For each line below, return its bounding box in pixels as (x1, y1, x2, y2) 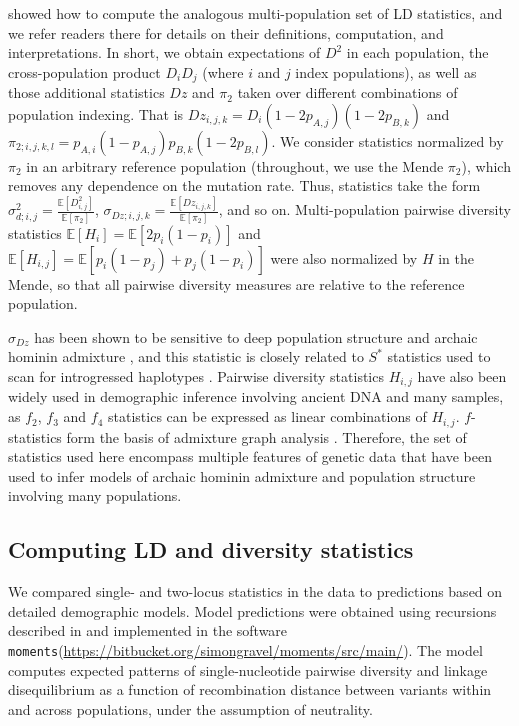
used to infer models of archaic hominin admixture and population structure (8, 465, 476, 486)
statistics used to (387, 346, 491, 367)
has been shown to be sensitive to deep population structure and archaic (34, 326, 478, 347)
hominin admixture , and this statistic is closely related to (8, 346, 364, 367)
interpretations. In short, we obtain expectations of (8, 42, 321, 63)
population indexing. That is (8, 103, 184, 124)
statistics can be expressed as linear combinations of (108, 406, 427, 427)
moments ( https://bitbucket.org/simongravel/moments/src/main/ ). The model (8, 639, 483, 660)
